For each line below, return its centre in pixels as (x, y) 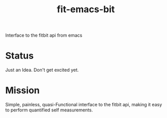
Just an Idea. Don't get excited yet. (42, 70)
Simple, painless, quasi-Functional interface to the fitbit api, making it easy (84, 105)
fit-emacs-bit (86, 9)
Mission (22, 91)
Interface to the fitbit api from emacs (44, 35)
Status (20, 56)
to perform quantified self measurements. (49, 110)
